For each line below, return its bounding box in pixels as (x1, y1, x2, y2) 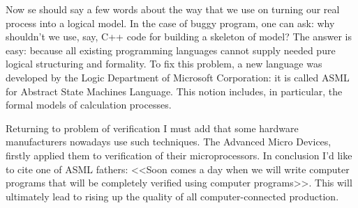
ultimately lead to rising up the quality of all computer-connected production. (6, 189, 339, 203)
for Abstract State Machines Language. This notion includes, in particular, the (6, 83, 343, 98)
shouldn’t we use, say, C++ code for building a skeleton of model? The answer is (6, 29, 352, 44)
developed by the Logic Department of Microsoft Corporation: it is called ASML (6, 70, 350, 84)
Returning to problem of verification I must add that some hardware (6, 120, 299, 135)
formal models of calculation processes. (6, 97, 172, 112)
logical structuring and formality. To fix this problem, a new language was (6, 56, 322, 71)
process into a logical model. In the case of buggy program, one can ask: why (6, 15, 335, 30)
